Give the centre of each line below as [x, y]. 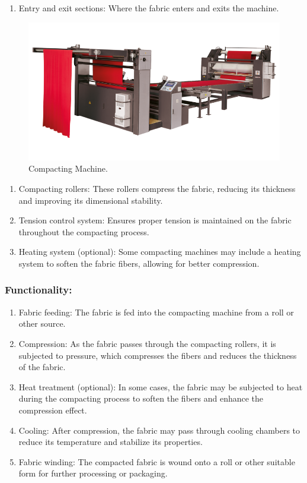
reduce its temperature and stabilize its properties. [111, 442]
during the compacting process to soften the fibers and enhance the [141, 398]
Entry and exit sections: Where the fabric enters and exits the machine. [149, 8]
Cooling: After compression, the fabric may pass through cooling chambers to [159, 430]
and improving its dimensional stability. [91, 200]
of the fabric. [42, 367]
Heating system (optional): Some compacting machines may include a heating [160, 252]
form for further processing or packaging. [93, 473]
